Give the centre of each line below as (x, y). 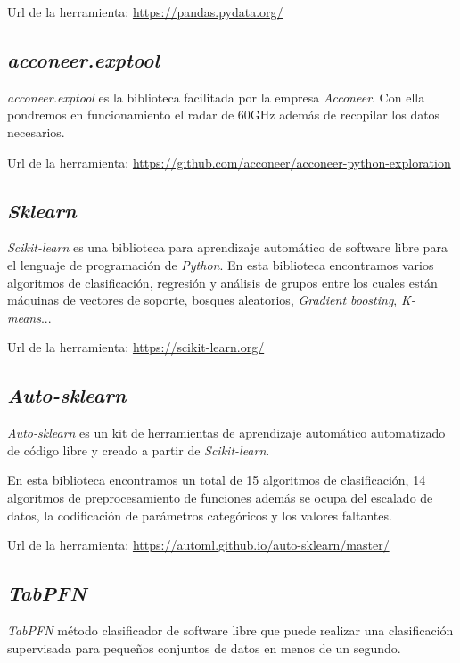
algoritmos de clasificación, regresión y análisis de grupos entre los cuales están (222, 282)
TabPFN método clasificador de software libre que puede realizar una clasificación (230, 630)
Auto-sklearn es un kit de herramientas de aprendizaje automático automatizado (226, 433)
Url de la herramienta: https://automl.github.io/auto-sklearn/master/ (198, 545)
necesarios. (36, 131)
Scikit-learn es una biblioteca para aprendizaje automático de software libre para (227, 247)
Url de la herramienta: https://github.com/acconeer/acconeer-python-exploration (229, 162)
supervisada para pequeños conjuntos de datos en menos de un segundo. (204, 647)
